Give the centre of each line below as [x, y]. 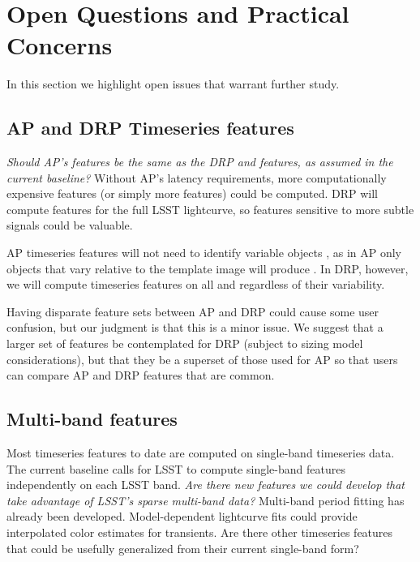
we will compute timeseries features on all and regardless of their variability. [196, 284]
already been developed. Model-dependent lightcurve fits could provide [182, 516]
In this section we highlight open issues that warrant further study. [173, 84]
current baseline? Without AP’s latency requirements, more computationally [197, 177]
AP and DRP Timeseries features [150, 128]
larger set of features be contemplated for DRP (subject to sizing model [185, 343]
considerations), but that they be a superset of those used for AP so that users [202, 359]
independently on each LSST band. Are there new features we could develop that [206, 485]
